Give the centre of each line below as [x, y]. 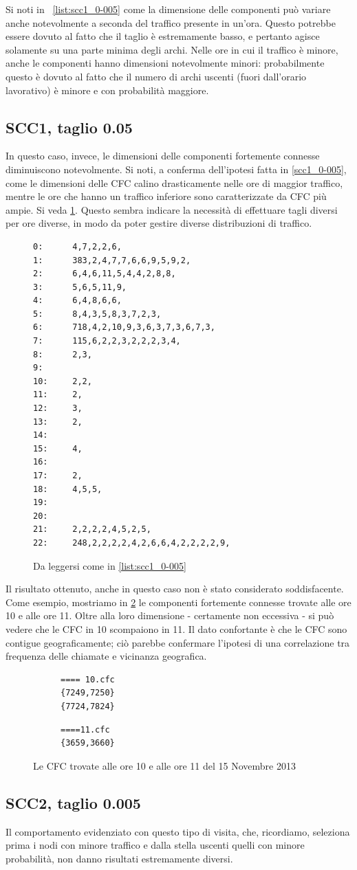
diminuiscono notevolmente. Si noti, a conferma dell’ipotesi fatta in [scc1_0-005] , [176, 169]
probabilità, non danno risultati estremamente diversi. [119, 858]
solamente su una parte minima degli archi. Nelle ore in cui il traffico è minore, [172, 49]
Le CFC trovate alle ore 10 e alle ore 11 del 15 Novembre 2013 [164, 765]
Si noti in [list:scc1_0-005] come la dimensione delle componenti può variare [168, 9]
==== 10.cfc [88, 679]
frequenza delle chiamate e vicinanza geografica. [106, 656]
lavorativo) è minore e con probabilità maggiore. [107, 90]
